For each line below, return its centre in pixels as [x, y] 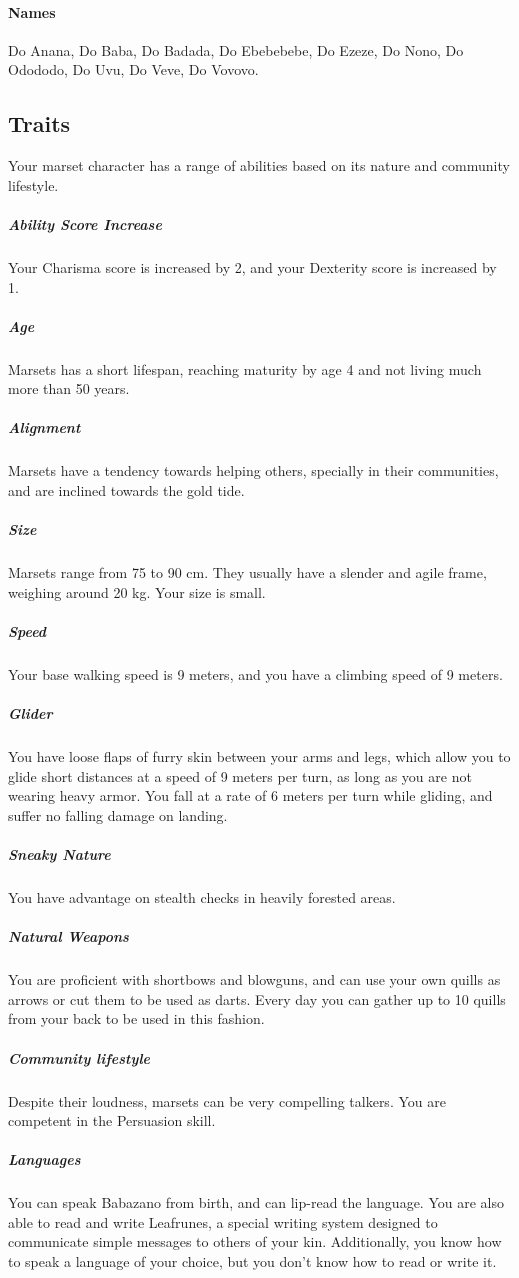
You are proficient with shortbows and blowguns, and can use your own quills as [254, 979]
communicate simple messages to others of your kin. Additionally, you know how [255, 1241]
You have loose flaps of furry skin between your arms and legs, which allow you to [259, 756]
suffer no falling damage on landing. [118, 814]
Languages [44, 1159]
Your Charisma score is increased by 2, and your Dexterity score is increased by [252, 266]
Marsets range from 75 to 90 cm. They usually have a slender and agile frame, [247, 572]
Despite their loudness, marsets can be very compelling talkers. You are [227, 1100]
